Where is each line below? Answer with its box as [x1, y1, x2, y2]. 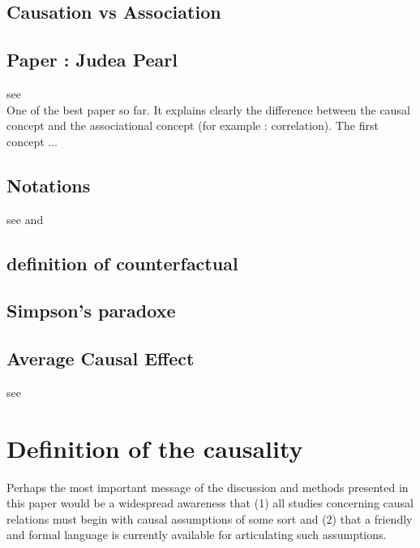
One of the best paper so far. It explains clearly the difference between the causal [6, 101, 410, 118]
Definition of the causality [6, 431, 303, 464]
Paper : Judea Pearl [6, 47, 178, 72]
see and [6, 210, 44, 227]
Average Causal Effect [6, 346, 195, 371]
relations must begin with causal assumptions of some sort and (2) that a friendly [6, 510, 413, 527]
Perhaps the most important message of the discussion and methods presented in [6, 478, 409, 495]
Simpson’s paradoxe [6, 298, 176, 323]
